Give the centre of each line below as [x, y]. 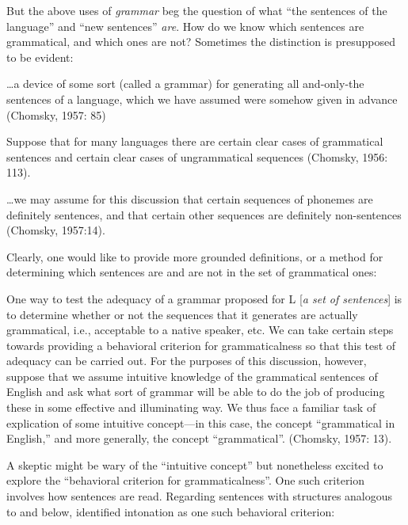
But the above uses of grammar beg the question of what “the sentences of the [197, 10]
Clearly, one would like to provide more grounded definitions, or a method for [195, 256]
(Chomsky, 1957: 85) [56, 114]
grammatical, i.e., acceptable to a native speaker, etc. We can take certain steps [200, 330]
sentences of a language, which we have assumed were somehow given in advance [202, 99]
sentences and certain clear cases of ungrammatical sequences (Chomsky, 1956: [197, 156]
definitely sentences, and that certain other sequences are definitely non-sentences [204, 214]
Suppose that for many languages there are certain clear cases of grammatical [195, 141]
